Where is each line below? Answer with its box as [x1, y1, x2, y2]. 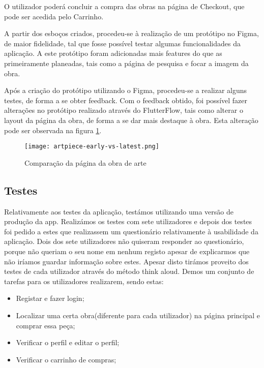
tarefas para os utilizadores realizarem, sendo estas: [4, 275, 164, 286]
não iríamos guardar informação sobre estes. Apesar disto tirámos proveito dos [4, 256, 249, 266]
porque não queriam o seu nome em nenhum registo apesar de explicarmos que [4, 246, 250, 256]
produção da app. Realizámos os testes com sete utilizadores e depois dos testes [4, 216, 252, 227]
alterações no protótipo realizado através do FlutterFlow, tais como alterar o [4, 105, 243, 115]
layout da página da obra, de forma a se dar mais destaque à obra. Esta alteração [4, 114, 258, 125]
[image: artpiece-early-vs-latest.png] [24, 143, 159, 150]
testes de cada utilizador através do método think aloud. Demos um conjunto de [4, 266, 254, 277]
